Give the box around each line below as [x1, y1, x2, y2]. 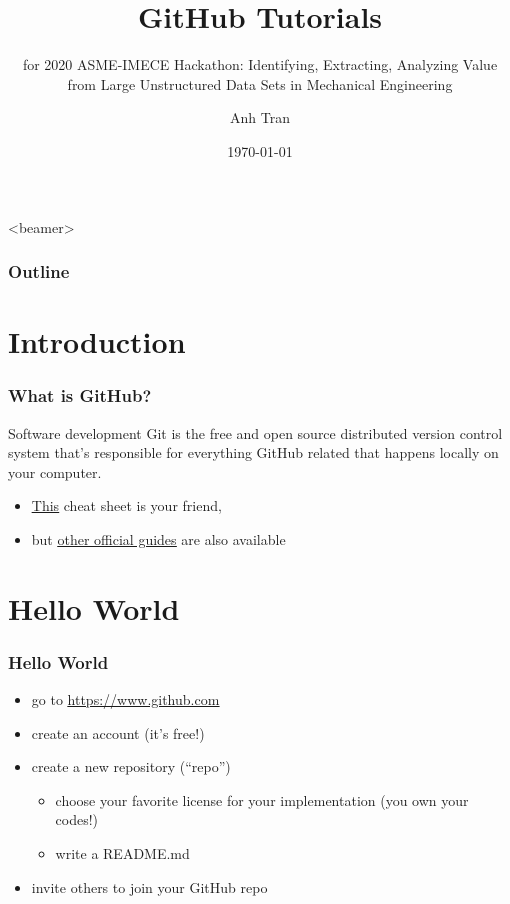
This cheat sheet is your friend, [31, 495, 222, 516]
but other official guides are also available [31, 528, 286, 549]
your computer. [8, 461, 102, 482]
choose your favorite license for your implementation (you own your [55, 789, 469, 810]
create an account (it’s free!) [31, 722, 205, 743]
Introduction [8, 321, 186, 362]
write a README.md [55, 843, 190, 864]
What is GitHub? [8, 383, 152, 408]
